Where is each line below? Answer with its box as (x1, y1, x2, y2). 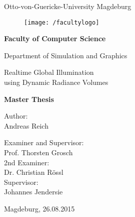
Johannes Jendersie (4, 186, 63, 197)
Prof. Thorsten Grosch (4, 147, 73, 157)
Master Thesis (4, 93, 54, 104)
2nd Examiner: (4, 157, 49, 167)
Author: (4, 111, 28, 121)
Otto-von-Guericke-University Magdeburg (4, 1, 131, 11)
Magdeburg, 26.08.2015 (4, 203, 75, 213)
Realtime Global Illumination (4, 67, 94, 77)
